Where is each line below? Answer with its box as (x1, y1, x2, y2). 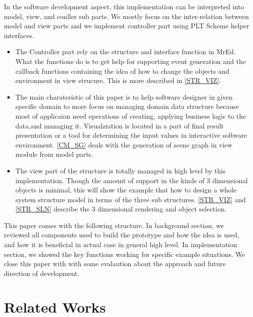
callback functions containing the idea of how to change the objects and (15, 65, 230, 76)
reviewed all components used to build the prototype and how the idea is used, (4, 230, 239, 240)
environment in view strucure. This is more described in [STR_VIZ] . (15, 75, 221, 85)
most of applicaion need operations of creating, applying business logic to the (15, 110, 246, 121)
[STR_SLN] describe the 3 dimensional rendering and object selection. (15, 204, 227, 214)
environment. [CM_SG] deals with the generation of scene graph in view (15, 139, 233, 149)
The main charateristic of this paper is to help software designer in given (15, 91, 233, 102)
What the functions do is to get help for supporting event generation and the (15, 56, 246, 66)
